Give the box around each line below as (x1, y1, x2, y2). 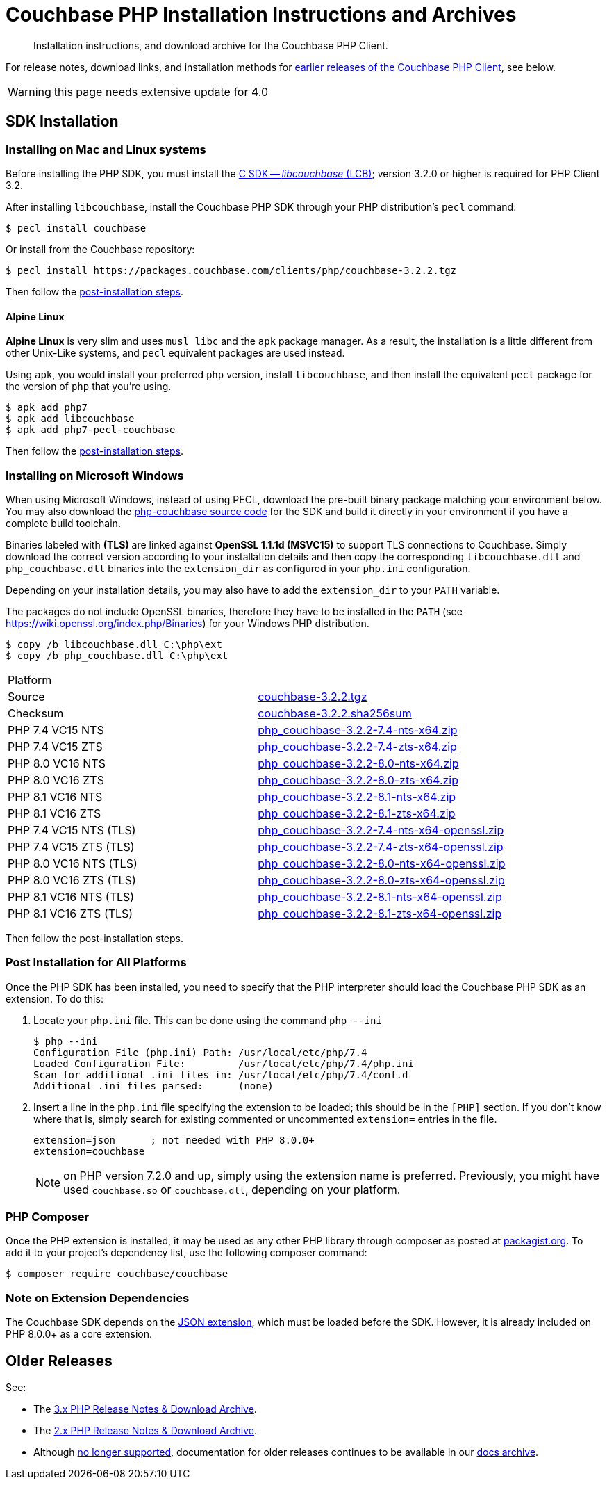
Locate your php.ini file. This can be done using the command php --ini (33, 1014, 382, 1026)
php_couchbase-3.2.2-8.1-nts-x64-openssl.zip (258, 889, 502, 904)
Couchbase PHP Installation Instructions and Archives (6, 3, 517, 26)
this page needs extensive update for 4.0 (53, 84, 269, 99)
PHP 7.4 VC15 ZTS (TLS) (8, 839, 135, 854)
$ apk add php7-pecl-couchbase (6, 424, 176, 436)
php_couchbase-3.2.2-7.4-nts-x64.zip (258, 722, 458, 737)
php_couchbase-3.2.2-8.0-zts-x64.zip (258, 772, 459, 787)
